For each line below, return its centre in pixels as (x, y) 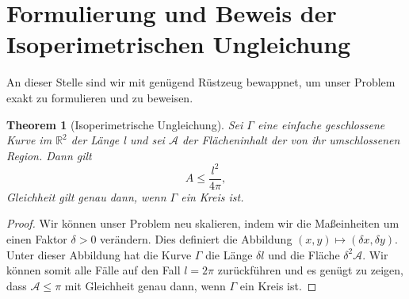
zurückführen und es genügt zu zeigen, (310, 270)
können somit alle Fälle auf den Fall (94, 270)
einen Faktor (37, 239)
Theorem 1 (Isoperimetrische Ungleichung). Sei (125, 124)
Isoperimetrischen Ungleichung (179, 44)
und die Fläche (304, 254)
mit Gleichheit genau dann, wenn (145, 285)
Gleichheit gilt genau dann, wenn (86, 196)
